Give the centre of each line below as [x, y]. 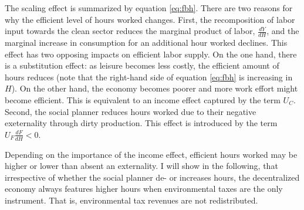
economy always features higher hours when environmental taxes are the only [144, 189]
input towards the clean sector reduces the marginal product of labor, [130, 31]
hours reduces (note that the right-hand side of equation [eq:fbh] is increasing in [149, 77]
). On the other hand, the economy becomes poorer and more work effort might [155, 88]
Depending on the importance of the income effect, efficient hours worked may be [151, 154]
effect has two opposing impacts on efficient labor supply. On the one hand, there [151, 54]
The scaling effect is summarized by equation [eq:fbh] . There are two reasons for [149, 8]
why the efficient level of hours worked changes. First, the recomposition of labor [150, 19]
